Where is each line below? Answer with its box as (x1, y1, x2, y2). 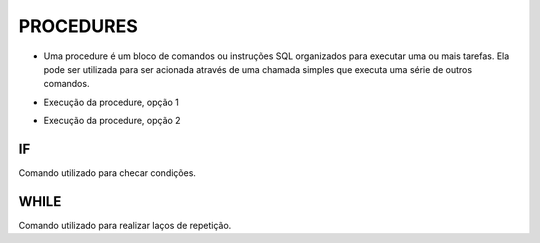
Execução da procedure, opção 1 (43, 96, 180, 108)
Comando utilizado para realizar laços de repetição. (18, 219, 232, 231)
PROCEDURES (18, 15, 139, 37)
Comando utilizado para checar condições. (18, 167, 197, 179)
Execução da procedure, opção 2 (43, 115, 181, 127)
